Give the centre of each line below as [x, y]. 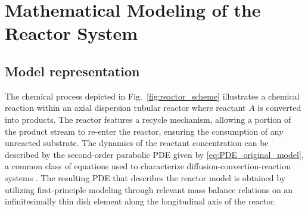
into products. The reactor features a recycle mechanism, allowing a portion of [148, 119]
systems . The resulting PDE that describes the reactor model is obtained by [145, 177]
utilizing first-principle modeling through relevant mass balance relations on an [149, 189]
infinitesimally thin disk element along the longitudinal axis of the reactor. [141, 201]
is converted [279, 108]
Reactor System [71, 33]
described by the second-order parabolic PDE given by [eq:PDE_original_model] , [154, 154]
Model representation [72, 71]
